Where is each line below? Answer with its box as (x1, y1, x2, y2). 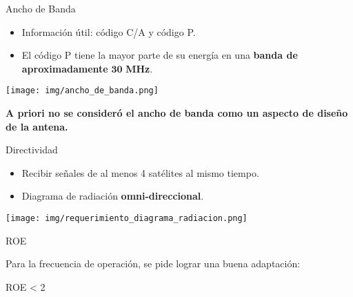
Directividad (6, 142, 58, 157)
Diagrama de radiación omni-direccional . (21, 189, 204, 203)
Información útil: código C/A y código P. (21, 24, 196, 39)
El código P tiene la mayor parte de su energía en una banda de (21, 48, 298, 62)
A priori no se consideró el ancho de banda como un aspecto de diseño (6, 106, 348, 120)
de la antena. (6, 119, 68, 133)
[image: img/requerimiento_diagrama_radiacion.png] (6, 213, 248, 223)
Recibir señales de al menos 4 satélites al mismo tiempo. (21, 165, 259, 180)
